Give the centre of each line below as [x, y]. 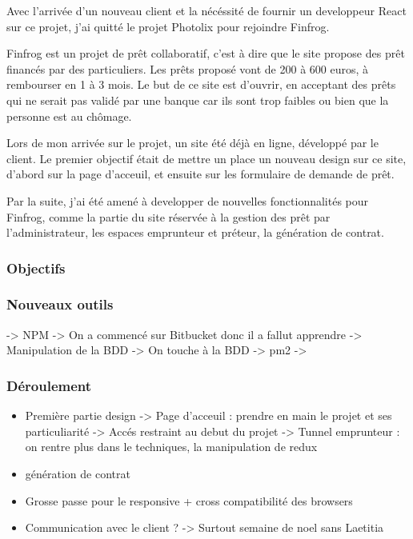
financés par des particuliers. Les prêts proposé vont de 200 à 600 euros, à [188, 68]
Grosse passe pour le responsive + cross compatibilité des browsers [189, 500]
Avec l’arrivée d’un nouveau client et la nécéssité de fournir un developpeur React [206, 10]
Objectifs [36, 268]
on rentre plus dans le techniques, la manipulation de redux [171, 447]
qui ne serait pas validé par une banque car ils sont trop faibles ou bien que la [198, 100]
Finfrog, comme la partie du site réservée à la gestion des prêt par [168, 216]
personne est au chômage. [69, 116]
